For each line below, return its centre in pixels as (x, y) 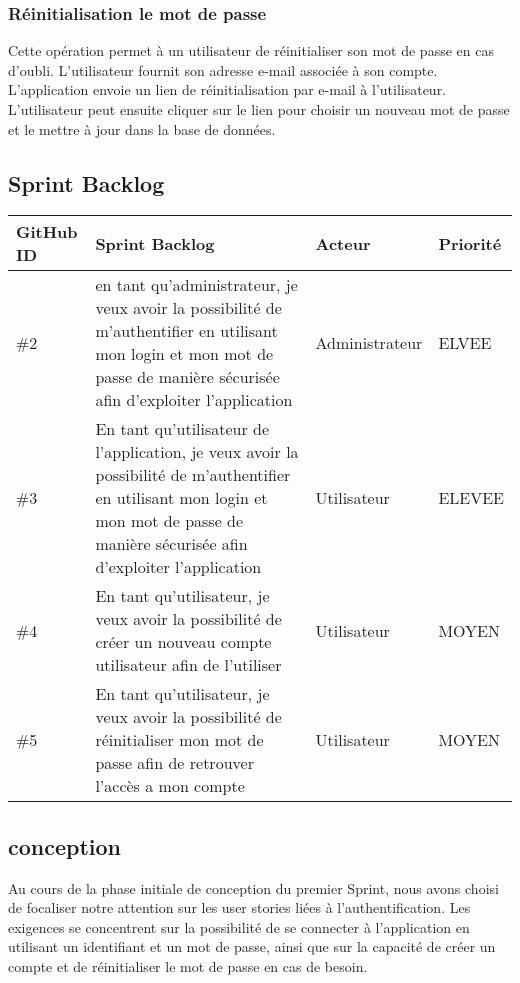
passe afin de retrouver (174, 763)
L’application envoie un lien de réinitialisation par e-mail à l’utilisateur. (227, 89)
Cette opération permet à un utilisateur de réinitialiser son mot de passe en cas (251, 50)
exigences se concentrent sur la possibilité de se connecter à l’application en (239, 926)
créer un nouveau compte (183, 642)
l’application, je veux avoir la (197, 452)
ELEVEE (471, 498)
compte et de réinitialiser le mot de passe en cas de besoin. (188, 965)
